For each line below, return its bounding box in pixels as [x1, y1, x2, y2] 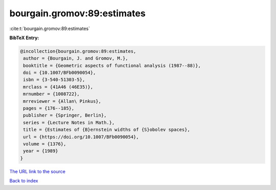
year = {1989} [23, 148, 58, 154]
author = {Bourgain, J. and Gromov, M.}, [23, 56, 128, 61]
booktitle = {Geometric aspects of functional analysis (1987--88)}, [23, 63, 201, 68]
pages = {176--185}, [23, 105, 75, 112]
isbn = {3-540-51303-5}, [23, 77, 85, 83]
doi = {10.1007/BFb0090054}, [23, 70, 96, 76]
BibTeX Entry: [9, 35, 39, 41]
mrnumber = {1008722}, [23, 91, 80, 97]
